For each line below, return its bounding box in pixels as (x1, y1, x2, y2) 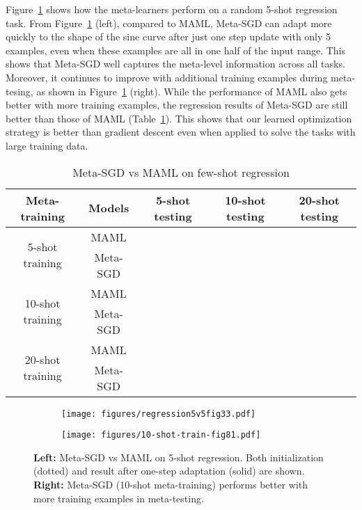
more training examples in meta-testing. (33, 491, 204, 505)
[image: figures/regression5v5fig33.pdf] (61, 408, 256, 419)
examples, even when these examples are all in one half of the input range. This (6, 42, 346, 57)
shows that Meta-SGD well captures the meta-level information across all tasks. (6, 56, 345, 71)
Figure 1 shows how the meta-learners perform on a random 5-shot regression (6, 2, 338, 16)
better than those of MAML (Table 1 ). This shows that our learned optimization (6, 111, 352, 125)
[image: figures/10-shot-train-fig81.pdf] (61, 430, 261, 440)
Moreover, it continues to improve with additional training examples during (6, 70, 328, 84)
